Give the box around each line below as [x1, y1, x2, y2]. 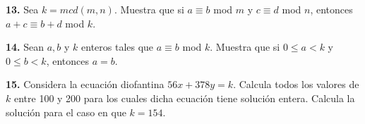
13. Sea [6, 2, 39, 16]
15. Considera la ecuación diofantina [6, 77, 164, 92]
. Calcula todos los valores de [233, 77, 359, 92]
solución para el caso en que [6, 104, 126, 119]
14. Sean [6, 39, 44, 54]
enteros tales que [81, 39, 154, 54]
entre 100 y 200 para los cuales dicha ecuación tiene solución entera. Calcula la [13, 90, 355, 105]
